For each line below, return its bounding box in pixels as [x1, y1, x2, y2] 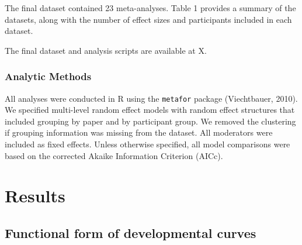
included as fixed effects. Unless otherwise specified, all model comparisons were [5, 138, 290, 150]
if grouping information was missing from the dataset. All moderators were [5, 126, 273, 139]
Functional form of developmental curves [5, 223, 256, 241]
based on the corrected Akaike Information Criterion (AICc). [5, 149, 223, 161]
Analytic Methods [5, 69, 92, 84]
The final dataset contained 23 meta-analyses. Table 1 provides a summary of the [5, 2, 296, 13]
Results [5, 184, 65, 208]
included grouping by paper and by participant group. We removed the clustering [5, 115, 296, 127]
